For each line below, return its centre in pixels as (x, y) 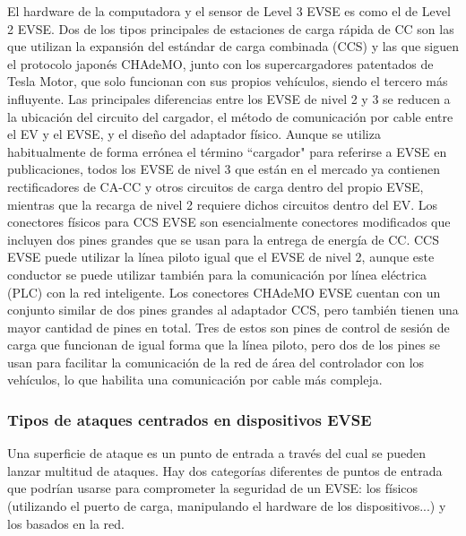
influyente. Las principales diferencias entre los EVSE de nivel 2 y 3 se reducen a (229, 98)
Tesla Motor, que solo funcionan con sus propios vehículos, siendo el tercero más (228, 81)
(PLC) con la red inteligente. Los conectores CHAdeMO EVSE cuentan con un (224, 292)
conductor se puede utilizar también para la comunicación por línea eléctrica (217, 274)
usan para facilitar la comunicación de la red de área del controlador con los (216, 362)
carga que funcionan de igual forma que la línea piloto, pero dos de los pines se (224, 345)
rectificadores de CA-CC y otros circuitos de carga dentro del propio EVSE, (216, 186)
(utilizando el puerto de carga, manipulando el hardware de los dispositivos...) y (227, 506)
